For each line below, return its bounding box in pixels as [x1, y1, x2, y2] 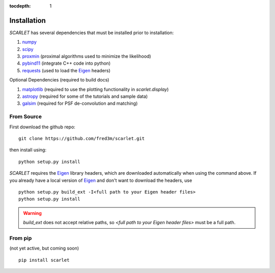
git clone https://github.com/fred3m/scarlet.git [18, 135, 145, 141]
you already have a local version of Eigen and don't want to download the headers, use [9, 177, 193, 183]
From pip [9, 234, 32, 241]
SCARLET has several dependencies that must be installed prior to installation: [9, 30, 174, 36]
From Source [9, 113, 42, 120]
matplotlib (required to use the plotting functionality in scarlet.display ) [22, 86, 169, 92]
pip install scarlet [18, 257, 70, 263]
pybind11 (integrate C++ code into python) [22, 60, 111, 66]
